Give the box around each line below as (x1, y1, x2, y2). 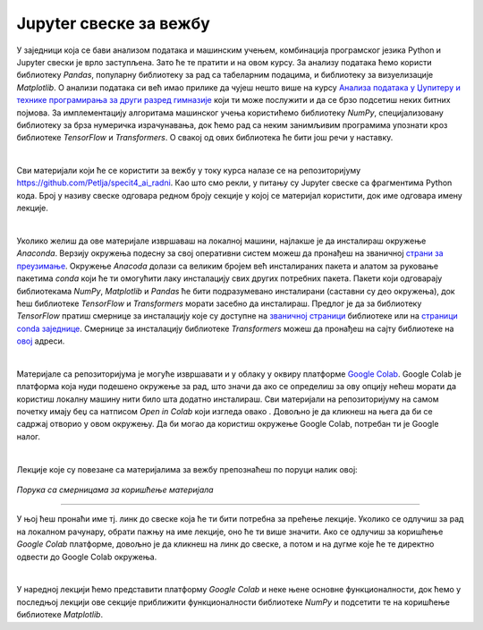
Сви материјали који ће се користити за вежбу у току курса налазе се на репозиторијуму (16, 166, 361, 176)
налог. (16, 430, 40, 442)
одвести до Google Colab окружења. (16, 551, 157, 562)
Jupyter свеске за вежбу (16, 13, 210, 33)
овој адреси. (16, 336, 65, 346)
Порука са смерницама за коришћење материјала (16, 484, 214, 496)
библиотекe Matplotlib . (16, 609, 103, 620)
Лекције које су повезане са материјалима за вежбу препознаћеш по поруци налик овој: (16, 464, 358, 474)
